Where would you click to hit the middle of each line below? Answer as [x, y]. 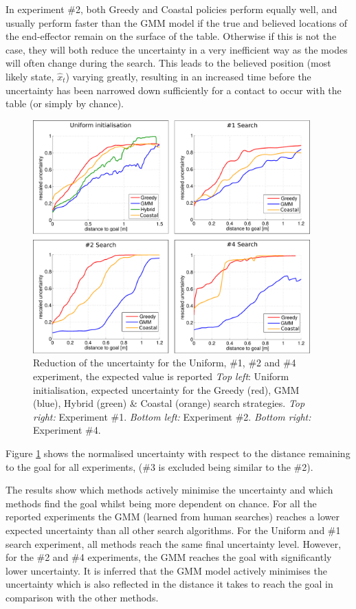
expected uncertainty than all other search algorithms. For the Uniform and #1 [173, 530]
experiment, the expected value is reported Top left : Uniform [161, 376]
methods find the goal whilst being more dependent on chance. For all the [161, 503]
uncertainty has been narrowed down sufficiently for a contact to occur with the [174, 90]
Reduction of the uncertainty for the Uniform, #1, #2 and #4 [165, 363]
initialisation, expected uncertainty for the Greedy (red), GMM [166, 389]
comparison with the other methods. [82, 597]
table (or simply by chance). [65, 103]
